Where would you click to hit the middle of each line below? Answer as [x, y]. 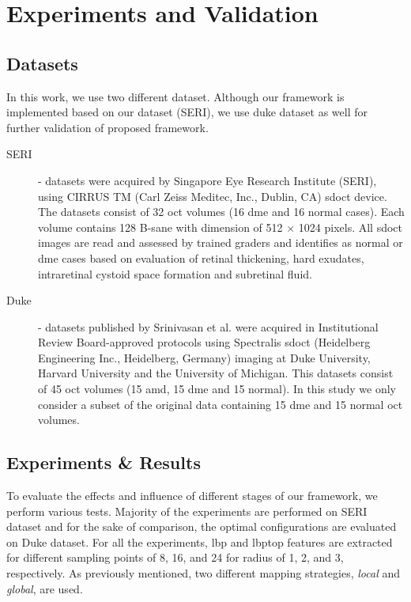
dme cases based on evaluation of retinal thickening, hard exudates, [201, 257]
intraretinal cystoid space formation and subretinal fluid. [175, 273]
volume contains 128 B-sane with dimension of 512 [160, 227]
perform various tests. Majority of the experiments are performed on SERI [187, 511]
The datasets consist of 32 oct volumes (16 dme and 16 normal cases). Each [221, 212]
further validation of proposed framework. [107, 127]
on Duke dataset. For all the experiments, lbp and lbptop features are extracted [200, 541]
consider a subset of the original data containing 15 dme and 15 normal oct [221, 404]
